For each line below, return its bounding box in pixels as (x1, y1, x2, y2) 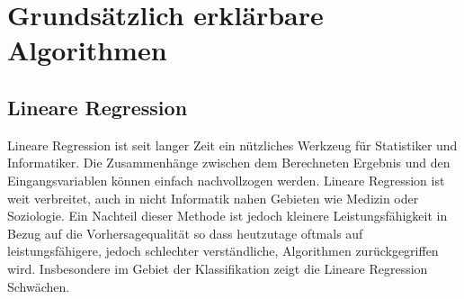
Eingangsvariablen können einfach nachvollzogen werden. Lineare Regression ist (7, 170, 445, 189)
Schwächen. (7, 276, 70, 295)
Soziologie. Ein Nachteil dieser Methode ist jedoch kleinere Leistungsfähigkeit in (7, 206, 448, 225)
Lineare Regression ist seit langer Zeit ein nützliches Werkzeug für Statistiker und (7, 135, 458, 154)
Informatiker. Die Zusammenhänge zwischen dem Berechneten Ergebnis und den (7, 153, 451, 172)
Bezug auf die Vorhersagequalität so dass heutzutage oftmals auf (7, 223, 363, 242)
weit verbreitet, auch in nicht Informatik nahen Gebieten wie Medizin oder (7, 188, 419, 207)
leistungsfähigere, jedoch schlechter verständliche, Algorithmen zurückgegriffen (7, 241, 439, 260)
